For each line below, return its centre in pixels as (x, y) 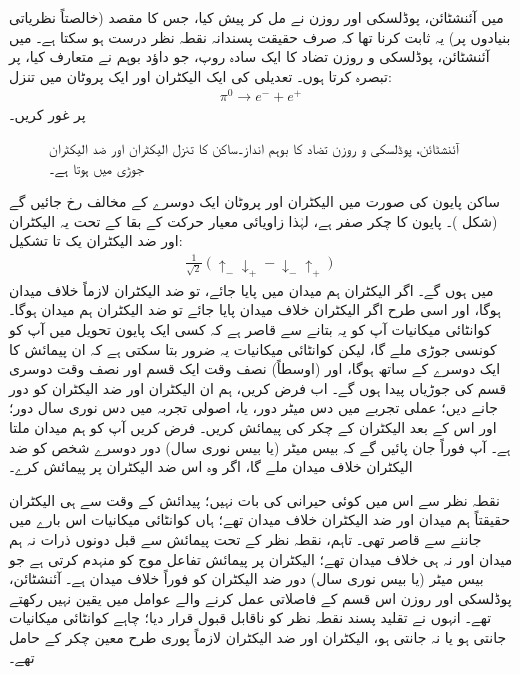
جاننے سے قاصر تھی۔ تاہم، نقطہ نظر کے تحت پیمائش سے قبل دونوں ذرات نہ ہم (245, 539)
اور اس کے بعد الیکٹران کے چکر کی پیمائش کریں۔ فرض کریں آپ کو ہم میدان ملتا (253, 427)
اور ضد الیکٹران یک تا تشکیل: (96, 240)
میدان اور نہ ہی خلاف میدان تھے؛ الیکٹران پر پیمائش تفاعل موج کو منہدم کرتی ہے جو (261, 558)
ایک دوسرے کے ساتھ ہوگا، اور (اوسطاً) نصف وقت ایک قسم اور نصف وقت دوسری (255, 368)
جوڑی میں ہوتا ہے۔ (97, 167)
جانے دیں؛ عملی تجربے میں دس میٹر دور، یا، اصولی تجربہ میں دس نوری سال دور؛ (253, 407)
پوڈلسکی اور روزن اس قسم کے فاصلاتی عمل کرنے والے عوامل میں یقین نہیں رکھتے (260, 597)
